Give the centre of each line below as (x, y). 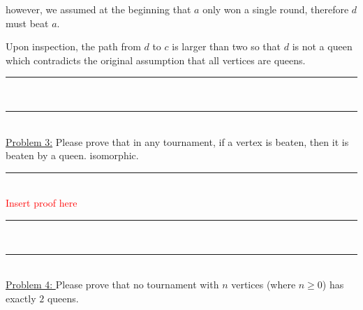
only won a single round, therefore (276, 9)
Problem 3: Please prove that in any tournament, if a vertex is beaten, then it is (177, 141)
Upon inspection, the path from (73, 46)
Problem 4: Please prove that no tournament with (112, 285)
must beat (27, 23)
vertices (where (264, 285)
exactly (21, 298)
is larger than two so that (227, 46)
